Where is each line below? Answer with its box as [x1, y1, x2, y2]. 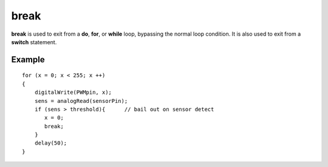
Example [11, 54, 45, 65]
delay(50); [34, 140, 67, 146]
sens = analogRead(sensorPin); [34, 97, 128, 104]
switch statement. [11, 38, 57, 45]
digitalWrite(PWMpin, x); [34, 89, 112, 96]
